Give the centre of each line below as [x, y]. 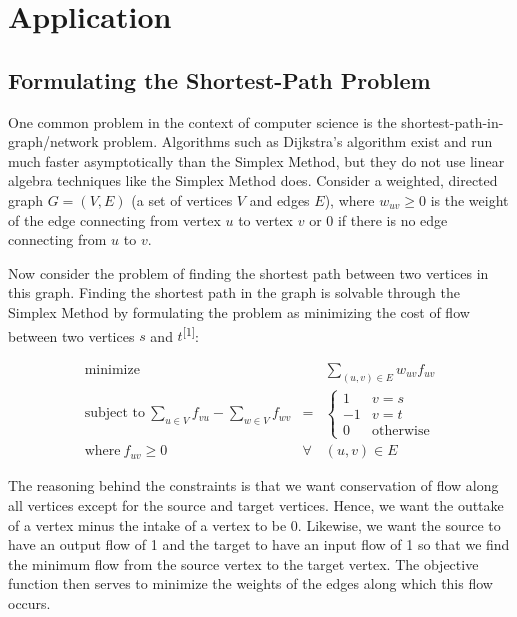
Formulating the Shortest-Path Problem [219, 79]
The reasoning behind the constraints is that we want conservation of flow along [253, 485]
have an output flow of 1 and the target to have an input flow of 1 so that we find [259, 544]
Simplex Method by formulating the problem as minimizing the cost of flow [239, 311]
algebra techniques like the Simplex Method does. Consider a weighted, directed [253, 180]
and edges [279, 199]
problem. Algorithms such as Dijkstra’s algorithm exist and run [298, 141]
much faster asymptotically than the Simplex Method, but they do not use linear [256, 160]
